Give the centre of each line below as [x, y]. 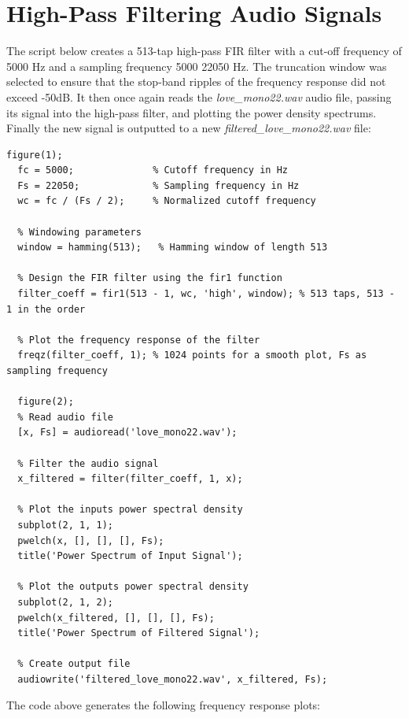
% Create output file [74, 664]
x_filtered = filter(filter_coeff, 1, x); [130, 479]
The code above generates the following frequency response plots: [164, 705]
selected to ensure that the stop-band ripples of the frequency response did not [196, 81]
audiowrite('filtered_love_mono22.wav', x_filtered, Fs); [173, 679]
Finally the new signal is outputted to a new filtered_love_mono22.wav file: [189, 128]
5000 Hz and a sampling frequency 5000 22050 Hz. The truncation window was [197, 66]
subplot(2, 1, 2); [66, 602]
